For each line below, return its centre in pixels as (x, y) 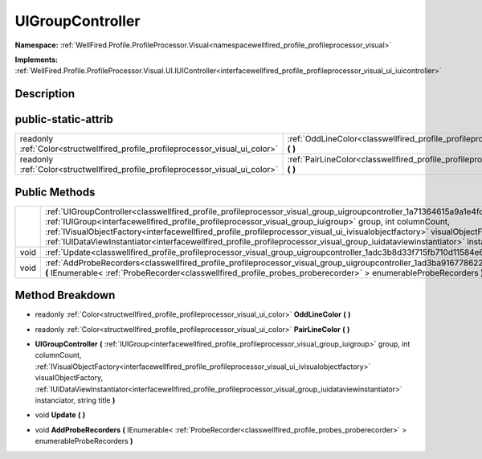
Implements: (37, 59)
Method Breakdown (65, 295)
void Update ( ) (60, 415)
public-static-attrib (64, 119)
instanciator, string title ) (75, 400)
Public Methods (55, 192)
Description (45, 94)
